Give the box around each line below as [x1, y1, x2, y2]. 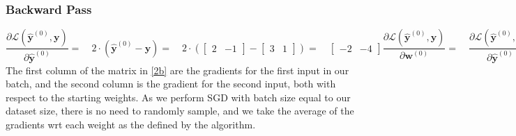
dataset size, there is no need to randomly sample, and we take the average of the [6, 103, 354, 118]
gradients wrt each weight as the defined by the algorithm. [6, 117, 256, 132]
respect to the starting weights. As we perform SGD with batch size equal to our [6, 90, 351, 104]
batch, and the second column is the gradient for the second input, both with [6, 76, 336, 91]
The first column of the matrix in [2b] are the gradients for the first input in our [6, 62, 349, 77]
